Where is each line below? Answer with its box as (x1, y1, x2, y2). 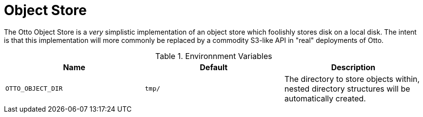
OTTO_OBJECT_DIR (5, 85, 63, 93)
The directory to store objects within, (284, 74, 420, 84)
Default (200, 62, 228, 72)
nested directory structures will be (284, 83, 410, 94)
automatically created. (284, 93, 366, 103)
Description (331, 62, 376, 72)
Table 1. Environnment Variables (155, 51, 272, 61)
